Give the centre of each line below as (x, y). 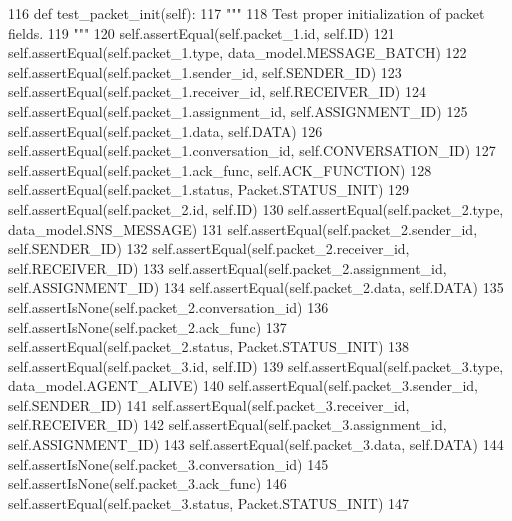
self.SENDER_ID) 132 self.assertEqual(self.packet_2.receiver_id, (209, 248)
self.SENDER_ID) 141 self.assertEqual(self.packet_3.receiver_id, (209, 404)
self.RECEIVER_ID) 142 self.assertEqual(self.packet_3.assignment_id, (227, 424)
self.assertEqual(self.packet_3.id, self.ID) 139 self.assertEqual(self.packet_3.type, (256, 365)
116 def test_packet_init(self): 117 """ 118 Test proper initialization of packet (246, 13)
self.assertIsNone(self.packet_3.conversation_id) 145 (168, 463)
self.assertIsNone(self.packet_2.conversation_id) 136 (168, 306)
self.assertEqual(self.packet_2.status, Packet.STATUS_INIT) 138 (209, 346)
